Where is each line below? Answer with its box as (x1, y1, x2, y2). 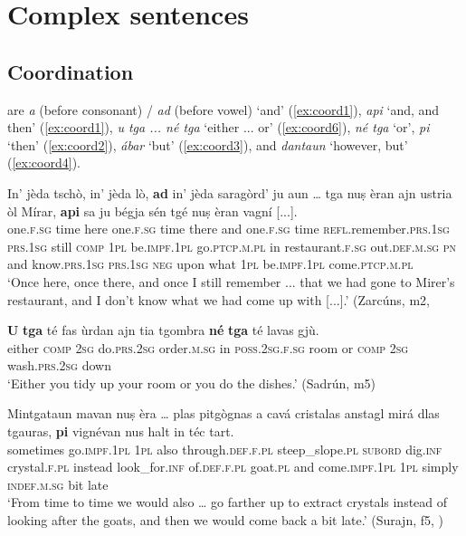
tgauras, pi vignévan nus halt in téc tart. (7, 422, 234, 441)
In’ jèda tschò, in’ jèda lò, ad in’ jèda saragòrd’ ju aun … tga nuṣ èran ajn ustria (7, 183, 452, 202)
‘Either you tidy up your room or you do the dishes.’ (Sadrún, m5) (7, 373, 376, 392)
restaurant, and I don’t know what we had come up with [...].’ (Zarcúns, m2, (7, 290, 430, 309)
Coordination (7, 57, 134, 85)
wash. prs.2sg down (7, 356, 111, 375)
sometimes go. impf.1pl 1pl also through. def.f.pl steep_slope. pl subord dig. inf (7, 439, 442, 458)
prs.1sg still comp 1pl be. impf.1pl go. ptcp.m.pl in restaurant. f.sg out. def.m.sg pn (7, 236, 457, 255)
